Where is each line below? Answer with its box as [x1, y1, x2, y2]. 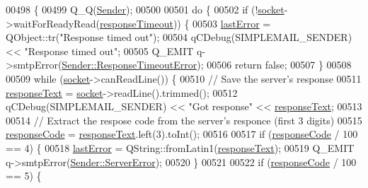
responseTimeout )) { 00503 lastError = [99, 16, 271, 30]
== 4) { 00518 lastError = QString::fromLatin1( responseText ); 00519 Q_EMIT [6, 140, 355, 155]
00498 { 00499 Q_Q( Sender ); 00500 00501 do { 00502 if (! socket [6, 2, 284, 16]
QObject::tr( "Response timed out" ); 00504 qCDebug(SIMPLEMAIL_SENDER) [6, 30, 352, 45]
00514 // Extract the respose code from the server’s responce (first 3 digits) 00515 [6, 112, 362, 127]
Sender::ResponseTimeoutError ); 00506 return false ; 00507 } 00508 [62, 57, 352, 72]
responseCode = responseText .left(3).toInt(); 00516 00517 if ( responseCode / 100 [6, 127, 358, 141]
